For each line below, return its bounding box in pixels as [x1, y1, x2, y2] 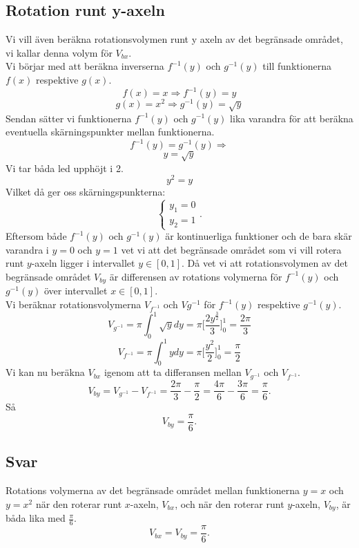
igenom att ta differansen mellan [104, 365, 242, 379]
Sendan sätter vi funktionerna [6, 111, 132, 125]
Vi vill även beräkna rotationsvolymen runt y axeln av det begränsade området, [6, 32, 343, 46]
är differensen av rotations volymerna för [109, 269, 282, 283]
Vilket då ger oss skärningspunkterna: [6, 185, 166, 199]
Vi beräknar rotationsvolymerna [6, 297, 142, 312]
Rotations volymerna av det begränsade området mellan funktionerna [6, 483, 300, 498]
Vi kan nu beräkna [6, 365, 85, 379]
